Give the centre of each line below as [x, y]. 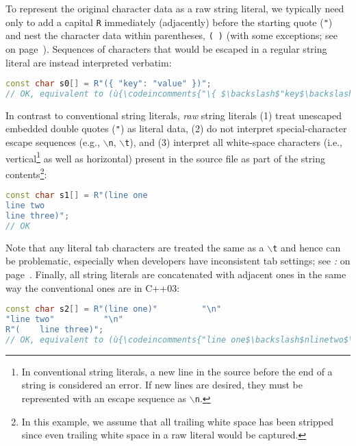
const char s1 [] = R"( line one [77, 196]
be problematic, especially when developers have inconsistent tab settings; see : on [178, 261]
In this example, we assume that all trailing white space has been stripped [177, 421]
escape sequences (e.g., [53, 142]
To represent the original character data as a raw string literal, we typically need [175, 8]
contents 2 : [26, 173]
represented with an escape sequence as [104, 398]
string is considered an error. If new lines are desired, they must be [162, 385]
